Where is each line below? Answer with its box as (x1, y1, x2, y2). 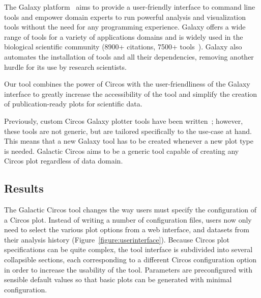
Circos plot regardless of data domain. (4, 155, 123, 166)
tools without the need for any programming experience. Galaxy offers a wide (4, 21, 246, 32)
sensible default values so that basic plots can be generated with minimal (4, 274, 232, 285)
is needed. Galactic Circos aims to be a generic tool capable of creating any (4, 145, 239, 156)
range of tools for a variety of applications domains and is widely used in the (4, 31, 243, 42)
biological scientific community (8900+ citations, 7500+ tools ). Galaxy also (4, 41, 242, 52)
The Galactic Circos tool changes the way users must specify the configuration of (4, 204, 257, 215)
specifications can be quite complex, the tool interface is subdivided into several (4, 244, 253, 255)
